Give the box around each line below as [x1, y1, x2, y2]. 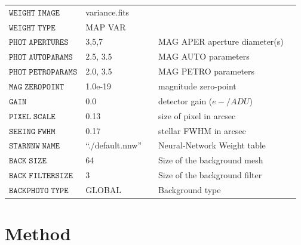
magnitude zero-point [158, 79, 236, 92]
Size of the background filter [158, 169, 262, 181]
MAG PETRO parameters [158, 65, 255, 77]
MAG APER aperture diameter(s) [158, 35, 284, 48]
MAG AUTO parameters [158, 50, 250, 63]
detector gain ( [158, 94, 213, 107]
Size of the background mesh [158, 154, 263, 166]
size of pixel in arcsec [158, 109, 236, 122]
